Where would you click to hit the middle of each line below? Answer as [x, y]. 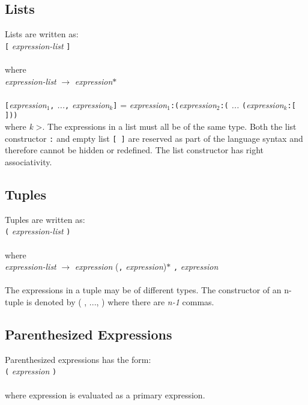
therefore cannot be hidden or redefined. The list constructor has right [134, 150]
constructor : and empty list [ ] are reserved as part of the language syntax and [154, 138]
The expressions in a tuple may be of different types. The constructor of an [143, 290]
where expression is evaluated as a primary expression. [105, 394]
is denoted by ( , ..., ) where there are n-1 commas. [120, 302]
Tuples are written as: [45, 219]
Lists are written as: [42, 34]
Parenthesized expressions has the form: [78, 359]
